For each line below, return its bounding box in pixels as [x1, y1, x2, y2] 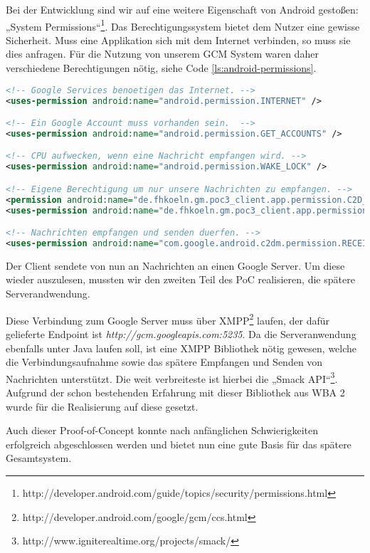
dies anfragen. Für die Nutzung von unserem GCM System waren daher [6, 46, 319, 61]
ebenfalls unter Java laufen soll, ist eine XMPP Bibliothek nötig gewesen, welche [6, 340, 357, 355]
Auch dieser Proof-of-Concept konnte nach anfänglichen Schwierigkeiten [6, 423, 319, 438]
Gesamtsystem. [6, 451, 72, 465]
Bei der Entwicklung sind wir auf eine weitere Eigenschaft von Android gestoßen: [6, 2, 359, 16]
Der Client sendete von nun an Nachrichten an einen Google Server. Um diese [6, 258, 345, 273]
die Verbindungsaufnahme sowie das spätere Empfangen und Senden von [6, 354, 323, 369]
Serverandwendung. [6, 286, 90, 301]
